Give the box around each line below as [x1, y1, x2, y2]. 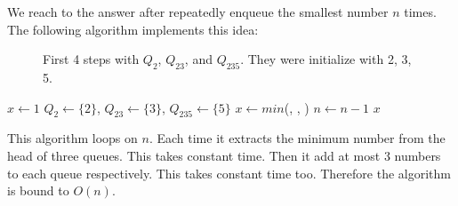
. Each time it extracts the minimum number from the [149, 129, 446, 147]
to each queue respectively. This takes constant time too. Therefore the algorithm [7, 163, 451, 182]
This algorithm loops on [7, 129, 138, 147]
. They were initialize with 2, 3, [240, 50, 412, 68]
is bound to [7, 181, 69, 200]
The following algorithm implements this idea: [7, 20, 259, 38]
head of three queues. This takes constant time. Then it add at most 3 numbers [7, 146, 441, 164]
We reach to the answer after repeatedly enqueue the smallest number [7, 3, 389, 20]
